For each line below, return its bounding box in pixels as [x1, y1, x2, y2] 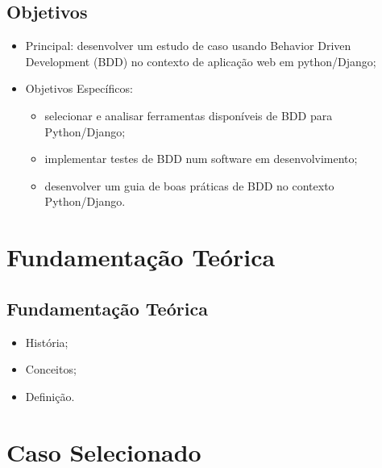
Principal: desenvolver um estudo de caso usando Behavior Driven [25, 37, 351, 54]
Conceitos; [25, 361, 77, 378]
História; [25, 333, 69, 350]
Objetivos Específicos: [25, 80, 133, 97]
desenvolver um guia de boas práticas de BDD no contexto [44, 177, 334, 194]
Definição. [25, 387, 75, 404]
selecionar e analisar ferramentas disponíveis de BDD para [44, 107, 333, 123]
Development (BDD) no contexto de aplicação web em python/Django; [25, 52, 376, 69]
